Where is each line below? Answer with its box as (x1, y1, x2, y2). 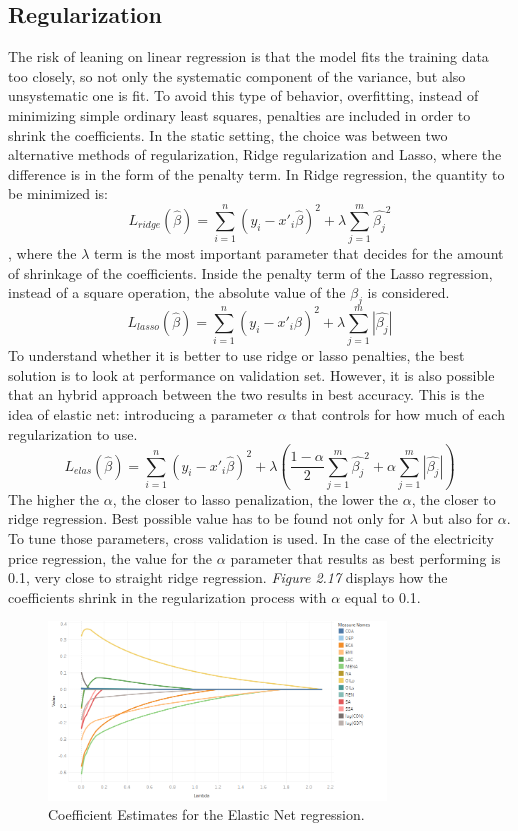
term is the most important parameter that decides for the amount (93, 243, 504, 264)
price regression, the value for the (8, 547, 213, 568)
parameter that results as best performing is (230, 547, 501, 568)
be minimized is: (8, 183, 109, 204)
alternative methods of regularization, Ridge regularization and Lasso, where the (8, 144, 502, 165)
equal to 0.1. (344, 586, 421, 607)
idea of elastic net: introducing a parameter (8, 403, 274, 424)
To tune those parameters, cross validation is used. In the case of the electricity (8, 528, 494, 549)
